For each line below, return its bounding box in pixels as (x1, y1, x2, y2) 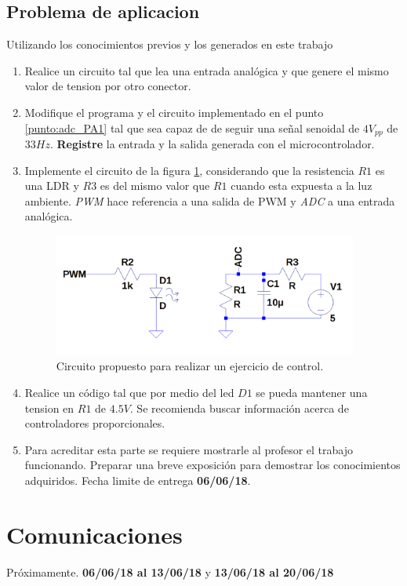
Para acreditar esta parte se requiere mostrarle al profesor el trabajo (24, 441, 353, 457)
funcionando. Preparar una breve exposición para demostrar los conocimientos (24, 457, 401, 473)
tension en (24, 399, 74, 416)
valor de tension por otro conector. (24, 78, 191, 94)
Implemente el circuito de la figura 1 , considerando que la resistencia (24, 162, 354, 178)
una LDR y (24, 177, 79, 194)
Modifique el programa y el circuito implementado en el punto (24, 104, 324, 120)
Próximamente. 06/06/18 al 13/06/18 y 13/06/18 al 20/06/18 (6, 563, 334, 580)
